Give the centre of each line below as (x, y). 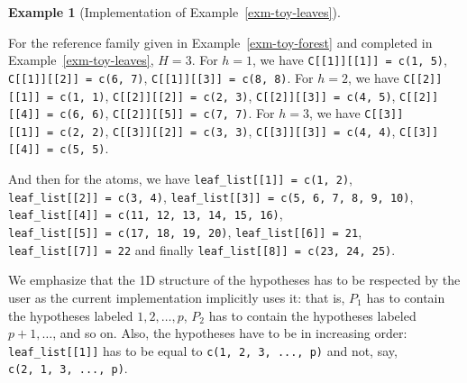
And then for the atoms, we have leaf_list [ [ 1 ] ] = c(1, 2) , (181, 179)
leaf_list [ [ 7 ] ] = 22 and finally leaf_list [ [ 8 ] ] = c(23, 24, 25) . (202, 249)
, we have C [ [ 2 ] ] (395, 77)
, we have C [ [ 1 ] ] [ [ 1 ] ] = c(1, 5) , (350, 60)
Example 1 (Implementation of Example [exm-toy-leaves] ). (174, 12)
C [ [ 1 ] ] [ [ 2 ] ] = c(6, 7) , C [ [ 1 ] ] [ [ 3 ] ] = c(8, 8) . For (161, 77)
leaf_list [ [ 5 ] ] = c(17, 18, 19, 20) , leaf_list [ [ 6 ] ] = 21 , (185, 232)
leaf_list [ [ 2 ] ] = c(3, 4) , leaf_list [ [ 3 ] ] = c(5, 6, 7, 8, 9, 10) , (211, 196)
